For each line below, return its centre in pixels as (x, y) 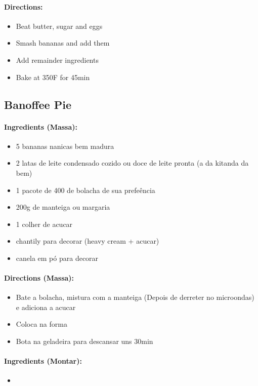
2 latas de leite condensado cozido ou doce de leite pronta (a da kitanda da (132, 163)
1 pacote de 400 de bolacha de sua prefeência (85, 190)
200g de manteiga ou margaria (63, 207)
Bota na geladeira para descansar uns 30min (84, 341)
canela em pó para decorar (57, 258)
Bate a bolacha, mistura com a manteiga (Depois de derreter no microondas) (135, 297)
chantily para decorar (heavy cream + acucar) (88, 241)
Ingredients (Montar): (43, 361)
